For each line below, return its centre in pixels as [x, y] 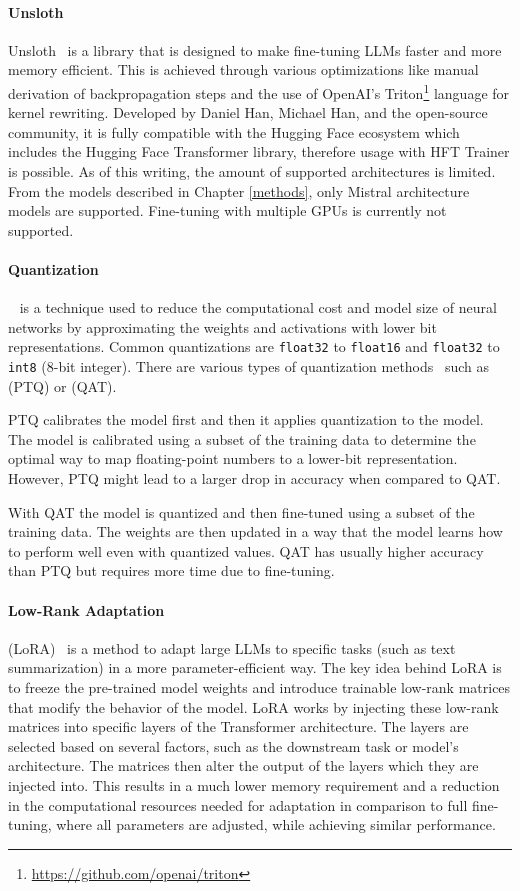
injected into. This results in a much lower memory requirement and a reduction [254, 784]
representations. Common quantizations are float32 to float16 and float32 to [254, 346]
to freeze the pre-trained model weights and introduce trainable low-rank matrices [259, 687]
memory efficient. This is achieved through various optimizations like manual [243, 69]
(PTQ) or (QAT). [62, 385]
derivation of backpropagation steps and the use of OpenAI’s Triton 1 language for [259, 91]
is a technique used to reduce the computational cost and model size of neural [258, 307]
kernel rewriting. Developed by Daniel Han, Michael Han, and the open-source [248, 112]
